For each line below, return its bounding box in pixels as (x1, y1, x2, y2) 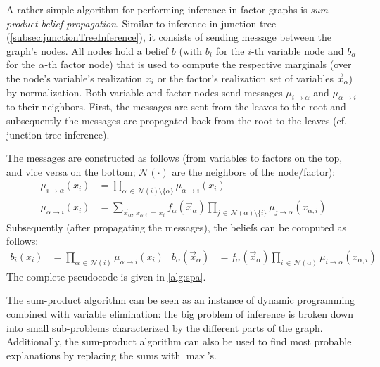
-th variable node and (251, 43, 344, 58)
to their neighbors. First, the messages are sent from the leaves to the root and (6, 99, 346, 114)
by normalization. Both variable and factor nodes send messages (6, 84, 283, 99)
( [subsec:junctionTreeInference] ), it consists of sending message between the (6, 30, 331, 44)
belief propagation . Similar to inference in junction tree (41, 15, 277, 30)
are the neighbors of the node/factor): (172, 164, 336, 179)
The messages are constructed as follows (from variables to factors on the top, (6, 150, 343, 165)
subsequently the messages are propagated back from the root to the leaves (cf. (6, 112, 347, 127)
